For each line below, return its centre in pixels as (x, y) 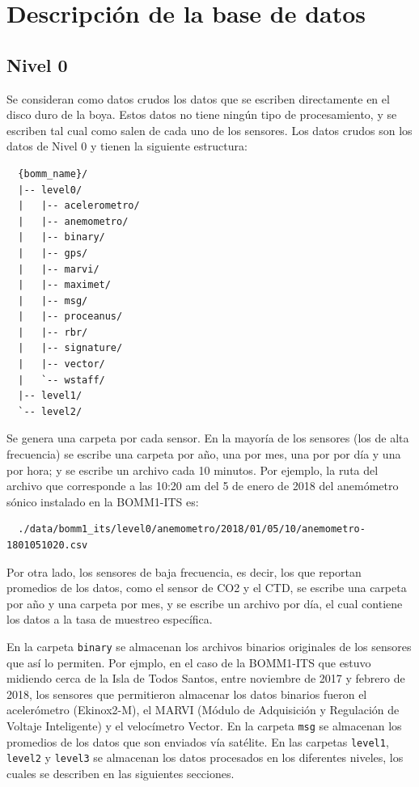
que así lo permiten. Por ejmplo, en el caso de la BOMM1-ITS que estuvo (189, 662)
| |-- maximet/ (64, 285)
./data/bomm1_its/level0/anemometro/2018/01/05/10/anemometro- (192, 529)
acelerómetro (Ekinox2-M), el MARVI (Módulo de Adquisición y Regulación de (203, 710)
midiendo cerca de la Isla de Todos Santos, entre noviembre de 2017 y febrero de (206, 678)
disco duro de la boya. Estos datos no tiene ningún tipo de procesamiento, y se (202, 114)
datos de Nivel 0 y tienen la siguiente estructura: (127, 146)
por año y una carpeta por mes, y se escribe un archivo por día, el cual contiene (205, 603)
